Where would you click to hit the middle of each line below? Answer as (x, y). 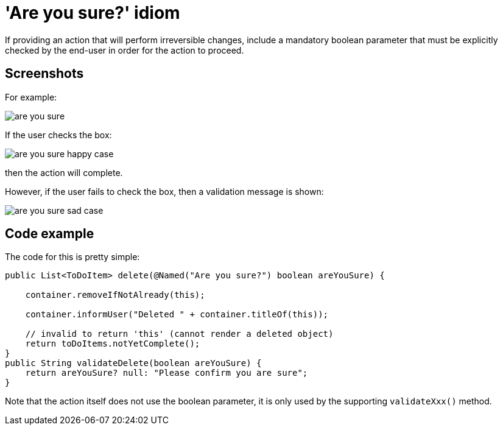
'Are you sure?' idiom (93, 13)
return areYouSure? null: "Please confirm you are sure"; (167, 373)
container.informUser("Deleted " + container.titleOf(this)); (177, 315)
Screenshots (44, 74)
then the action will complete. (64, 172)
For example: (31, 97)
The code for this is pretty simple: (72, 257)
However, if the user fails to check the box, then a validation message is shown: (164, 191)
